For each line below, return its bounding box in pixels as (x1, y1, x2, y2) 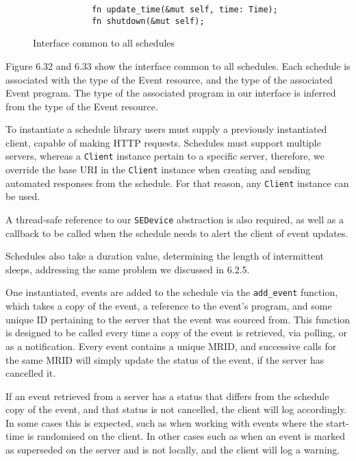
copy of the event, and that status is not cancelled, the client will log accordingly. (5, 402, 347, 416)
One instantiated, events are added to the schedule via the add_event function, (5, 285, 338, 299)
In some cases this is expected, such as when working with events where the (5, 415, 323, 429)
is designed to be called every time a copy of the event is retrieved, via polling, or (5, 325, 347, 340)
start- (326, 415, 349, 429)
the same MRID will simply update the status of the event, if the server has (5, 352, 325, 366)
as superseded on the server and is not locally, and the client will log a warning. (5, 443, 340, 457)
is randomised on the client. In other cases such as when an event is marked (27, 429, 346, 443)
